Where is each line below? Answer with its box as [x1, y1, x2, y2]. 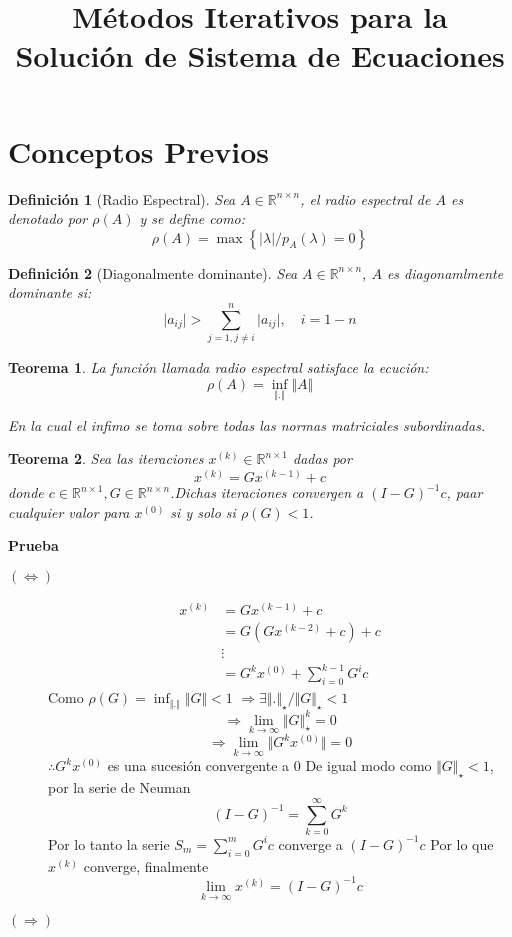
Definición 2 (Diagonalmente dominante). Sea [8, 262, 298, 283]
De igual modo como [305, 755, 432, 776]
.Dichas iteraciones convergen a [170, 482, 364, 503]
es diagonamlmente [386, 262, 504, 283]
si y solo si [170, 501, 236, 522]
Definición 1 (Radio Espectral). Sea [8, 188, 236, 209]
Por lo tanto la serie [48, 833, 170, 854]
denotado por [8, 208, 88, 229]
